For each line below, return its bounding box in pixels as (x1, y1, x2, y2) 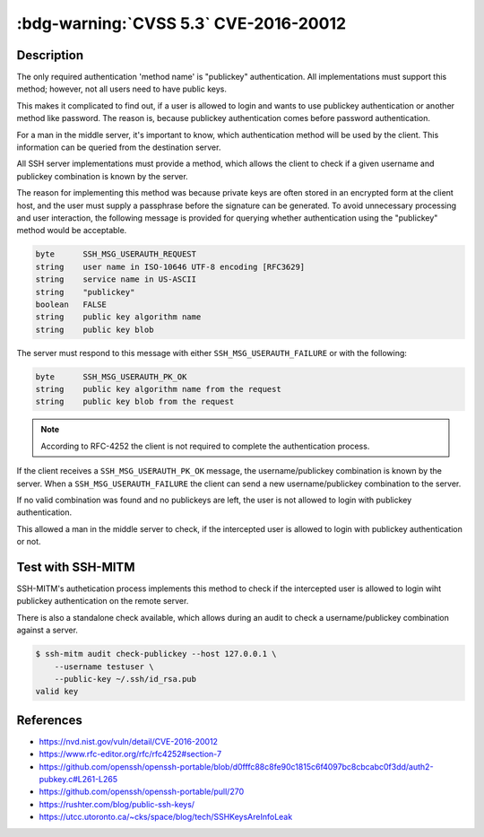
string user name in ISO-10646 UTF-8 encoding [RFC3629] (35, 261, 306, 272)
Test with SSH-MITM (16, 559, 135, 574)
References (16, 712, 82, 728)
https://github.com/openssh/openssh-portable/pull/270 (39, 786, 245, 798)
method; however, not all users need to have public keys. (16, 83, 228, 94)
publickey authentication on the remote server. (16, 596, 189, 606)
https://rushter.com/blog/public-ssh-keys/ (39, 798, 195, 809)
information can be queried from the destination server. (16, 142, 221, 153)
